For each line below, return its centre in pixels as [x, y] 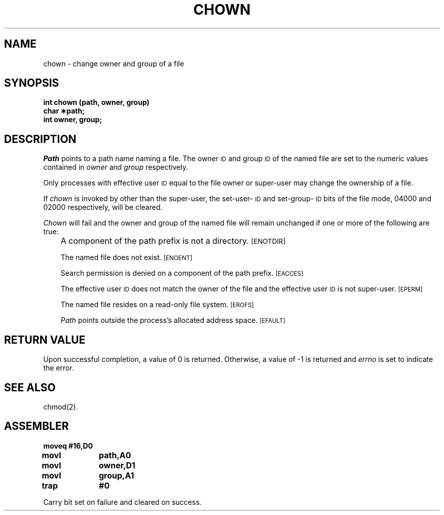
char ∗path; [64, 111]
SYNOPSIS [32, 83]
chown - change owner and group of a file [114, 63]
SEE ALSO [30, 387]
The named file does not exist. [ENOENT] [126, 257]
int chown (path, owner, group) [96, 102]
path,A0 [115, 455]
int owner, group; [73, 120]
